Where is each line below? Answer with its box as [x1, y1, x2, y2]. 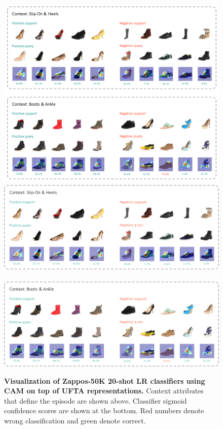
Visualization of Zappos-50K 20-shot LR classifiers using [4, 375, 205, 386]
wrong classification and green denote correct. [4, 415, 146, 425]
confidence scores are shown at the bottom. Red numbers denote [4, 405, 204, 416]
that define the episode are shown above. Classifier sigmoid [4, 395, 187, 406]
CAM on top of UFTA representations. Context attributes [4, 385, 204, 396]
